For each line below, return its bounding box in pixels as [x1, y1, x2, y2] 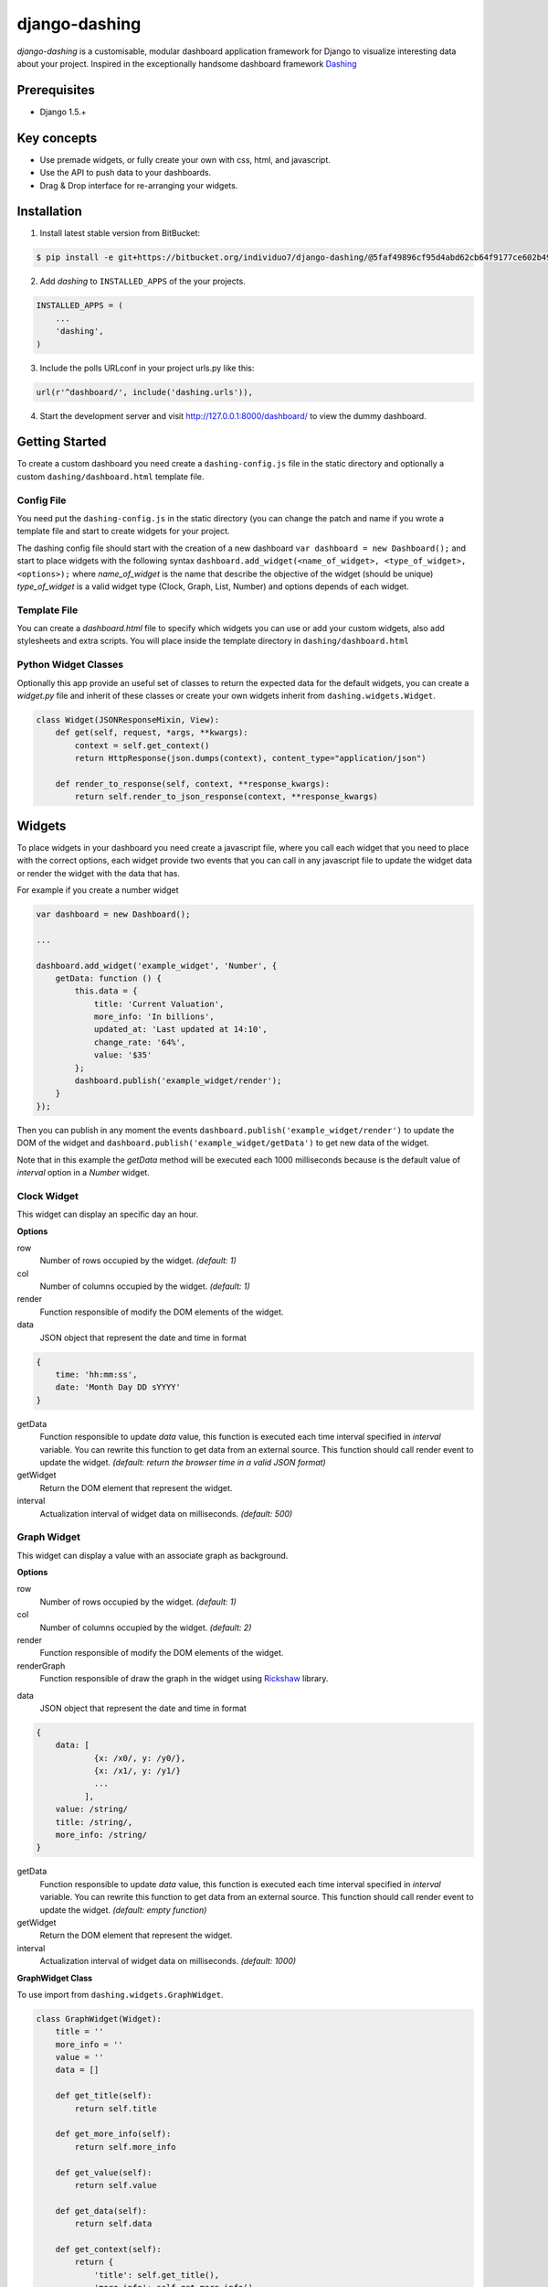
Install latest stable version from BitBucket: [39, 228, 201, 239]
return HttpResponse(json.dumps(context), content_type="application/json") [74, 753, 427, 764]
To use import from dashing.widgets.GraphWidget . [16, 1989, 224, 2000]
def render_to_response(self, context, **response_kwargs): [55, 778, 331, 789]
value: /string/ [55, 1804, 128, 1815]
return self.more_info [74, 2142, 177, 2152]
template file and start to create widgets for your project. [16, 526, 230, 537]
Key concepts [16, 130, 98, 145]
